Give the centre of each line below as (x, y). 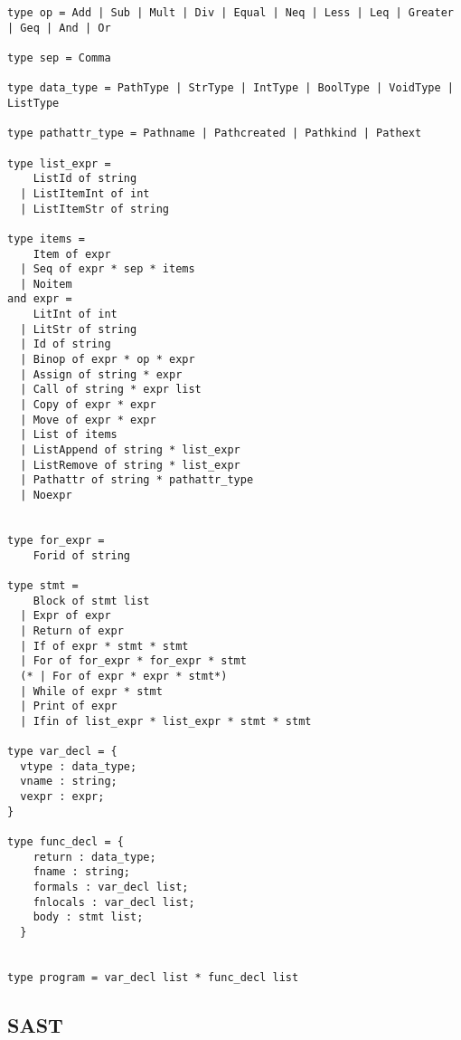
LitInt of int (75, 315)
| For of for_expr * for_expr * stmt (133, 661)
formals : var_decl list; (111, 887)
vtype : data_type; (79, 766)
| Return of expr (72, 630)
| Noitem (46, 284)
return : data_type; (94, 857)
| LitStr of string (79, 329)
